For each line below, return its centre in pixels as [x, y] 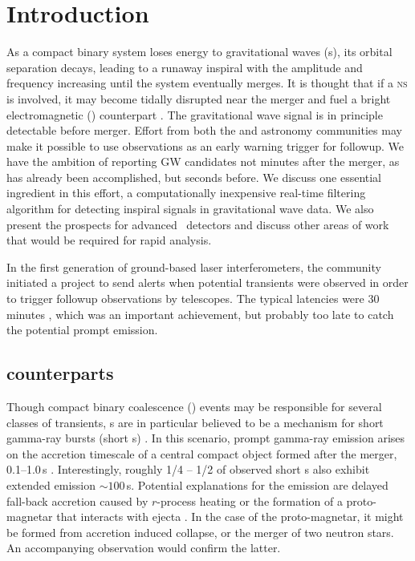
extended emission [51, 484]
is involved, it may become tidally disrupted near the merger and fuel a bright [199, 98]
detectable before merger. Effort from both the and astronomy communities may [204, 130]
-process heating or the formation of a [250, 500]
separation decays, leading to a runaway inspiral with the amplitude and [185, 67]
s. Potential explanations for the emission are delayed [257, 484]
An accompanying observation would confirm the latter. [144, 548]
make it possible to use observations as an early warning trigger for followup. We [205, 145]
